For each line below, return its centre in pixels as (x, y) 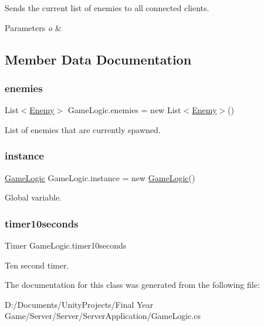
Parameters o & (33, 27)
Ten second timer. (37, 265)
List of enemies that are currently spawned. (83, 129)
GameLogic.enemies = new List (124, 110)
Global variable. (33, 197)
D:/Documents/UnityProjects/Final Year (79, 304)
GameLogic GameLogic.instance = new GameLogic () (100, 177)
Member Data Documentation (98, 59)
